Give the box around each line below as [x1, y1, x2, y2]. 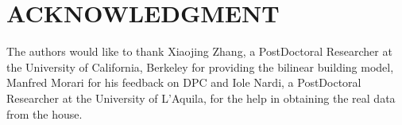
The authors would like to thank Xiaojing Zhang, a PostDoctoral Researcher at [6, 43, 392, 60]
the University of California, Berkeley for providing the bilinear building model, [6, 58, 394, 75]
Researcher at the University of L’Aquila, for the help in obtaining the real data [6, 89, 396, 106]
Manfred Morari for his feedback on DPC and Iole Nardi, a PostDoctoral [6, 74, 361, 91]
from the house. [6, 105, 83, 122]
